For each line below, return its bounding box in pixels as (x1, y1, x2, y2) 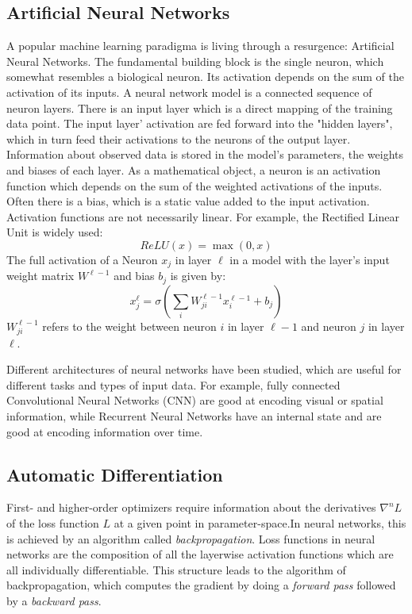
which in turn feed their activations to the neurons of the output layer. (6, 130, 351, 147)
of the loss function (6, 514, 99, 531)
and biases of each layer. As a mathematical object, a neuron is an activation (6, 161, 381, 178)
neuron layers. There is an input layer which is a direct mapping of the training (6, 99, 393, 116)
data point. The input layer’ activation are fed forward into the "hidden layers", (6, 115, 393, 132)
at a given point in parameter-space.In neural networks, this (114, 514, 406, 531)
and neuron (301, 317, 356, 334)
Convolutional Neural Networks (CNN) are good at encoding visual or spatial (6, 392, 383, 409)
